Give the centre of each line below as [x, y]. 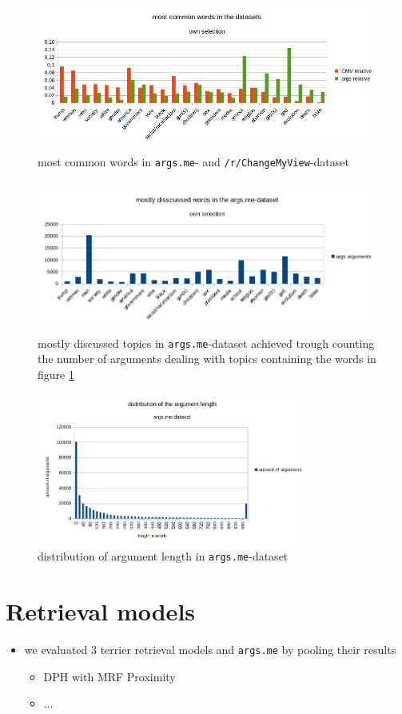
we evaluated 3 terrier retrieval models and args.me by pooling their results [210, 649]
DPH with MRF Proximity [109, 676]
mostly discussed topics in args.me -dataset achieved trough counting [206, 343]
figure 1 [56, 375]
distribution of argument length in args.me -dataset [163, 556]
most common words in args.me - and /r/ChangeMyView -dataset [193, 161]
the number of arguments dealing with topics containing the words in [207, 359]
